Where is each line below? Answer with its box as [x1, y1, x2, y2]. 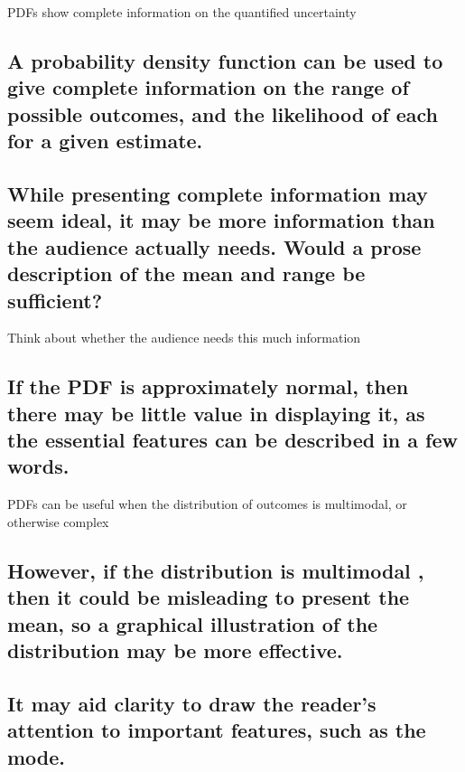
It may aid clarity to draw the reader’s [7, 689, 377, 717]
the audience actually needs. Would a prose [7, 232, 422, 260]
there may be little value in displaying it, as [7, 399, 425, 427]
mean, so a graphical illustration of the [7, 609, 378, 637]
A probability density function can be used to [7, 46, 443, 74]
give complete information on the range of [7, 73, 409, 101]
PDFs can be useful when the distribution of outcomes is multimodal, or [7, 494, 407, 513]
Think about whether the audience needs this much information [7, 328, 361, 347]
